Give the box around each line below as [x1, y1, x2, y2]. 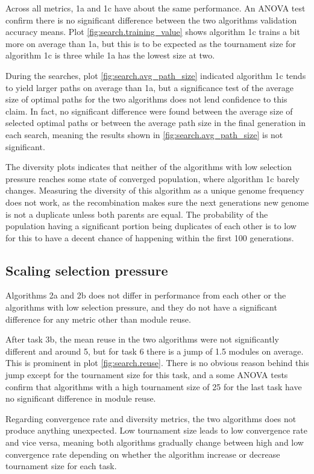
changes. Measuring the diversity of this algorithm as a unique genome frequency [5, 184, 304, 197]
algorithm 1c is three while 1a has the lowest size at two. [5, 49, 215, 62]
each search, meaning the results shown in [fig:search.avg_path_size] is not [5, 128, 283, 141]
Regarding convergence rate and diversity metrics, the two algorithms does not [5, 412, 297, 425]
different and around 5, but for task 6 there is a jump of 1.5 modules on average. [5, 344, 304, 357]
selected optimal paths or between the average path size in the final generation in [5, 116, 306, 129]
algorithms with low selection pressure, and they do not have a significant [5, 301, 277, 314]
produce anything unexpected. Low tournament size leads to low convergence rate [5, 424, 307, 437]
